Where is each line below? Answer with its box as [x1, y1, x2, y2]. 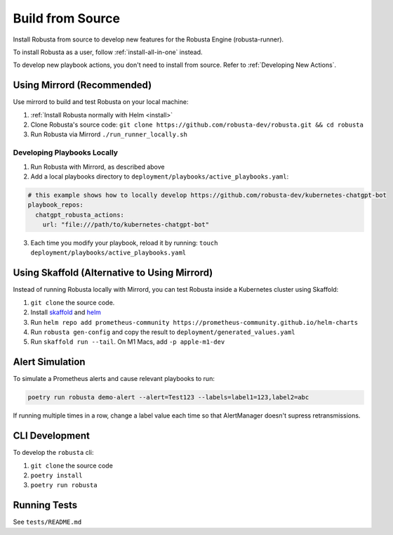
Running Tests [13, 499, 77, 511]
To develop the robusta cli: [13, 449, 94, 457]
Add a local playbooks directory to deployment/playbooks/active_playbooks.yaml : [30, 172, 289, 181]
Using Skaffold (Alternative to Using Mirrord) [13, 267, 213, 279]
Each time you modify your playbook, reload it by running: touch [30, 239, 218, 247]
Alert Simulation [13, 356, 86, 368]
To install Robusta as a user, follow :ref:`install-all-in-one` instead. [13, 48, 203, 56]
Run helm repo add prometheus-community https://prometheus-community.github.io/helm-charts [30, 318, 358, 326]
